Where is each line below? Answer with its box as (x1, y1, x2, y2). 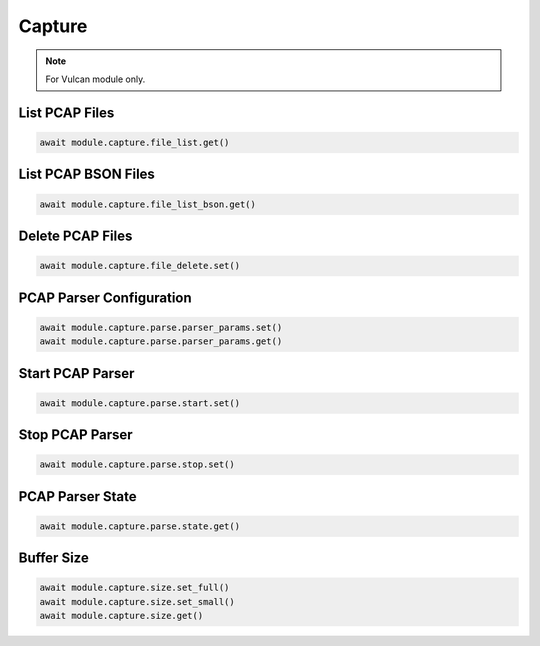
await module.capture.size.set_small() (39, 596, 235, 607)
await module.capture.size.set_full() (39, 582, 230, 594)
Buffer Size (18, 550, 89, 567)
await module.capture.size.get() (39, 610, 204, 622)
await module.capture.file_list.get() (39, 136, 230, 148)
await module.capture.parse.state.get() (39, 520, 240, 532)
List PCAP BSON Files (18, 166, 155, 183)
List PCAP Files (18, 104, 115, 121)
